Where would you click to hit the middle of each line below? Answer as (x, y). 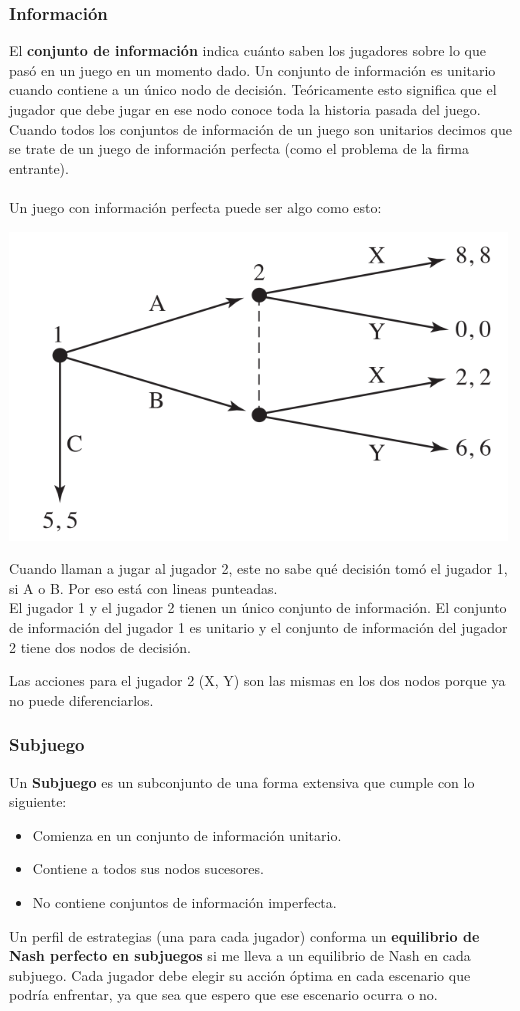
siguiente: (38, 801)
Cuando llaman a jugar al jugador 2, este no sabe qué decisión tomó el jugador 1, (258, 568)
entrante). (39, 167)
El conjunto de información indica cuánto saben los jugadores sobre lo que (247, 50)
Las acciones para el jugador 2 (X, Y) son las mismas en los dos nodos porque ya (257, 680)
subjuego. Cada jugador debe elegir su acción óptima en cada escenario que (240, 974)
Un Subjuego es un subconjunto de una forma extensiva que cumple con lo (242, 781)
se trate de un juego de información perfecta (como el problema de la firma (239, 148)
